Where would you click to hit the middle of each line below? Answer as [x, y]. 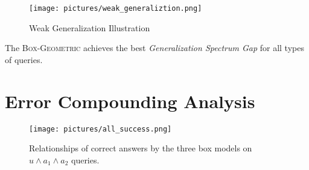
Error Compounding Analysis [130, 101]
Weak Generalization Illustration [90, 27]
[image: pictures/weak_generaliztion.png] [116, 8]
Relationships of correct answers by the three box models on [141, 148]
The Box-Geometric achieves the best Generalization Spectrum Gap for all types [154, 48]
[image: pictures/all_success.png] [100, 129]
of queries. [24, 59]
